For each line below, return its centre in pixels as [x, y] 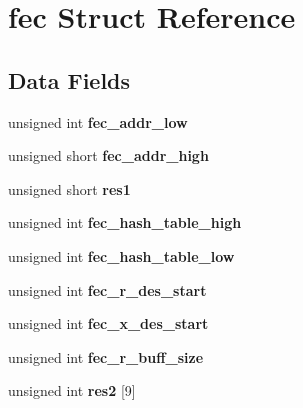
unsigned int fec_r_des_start [107, 289]
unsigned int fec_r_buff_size [106, 356]
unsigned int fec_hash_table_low [121, 255]
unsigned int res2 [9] [72, 390]
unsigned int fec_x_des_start [108, 323]
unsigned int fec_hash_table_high [125, 222]
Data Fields [69, 79]
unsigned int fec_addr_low [98, 121]
